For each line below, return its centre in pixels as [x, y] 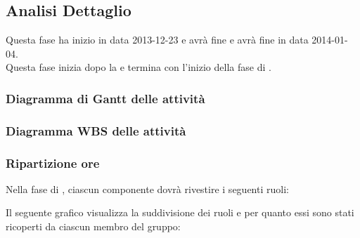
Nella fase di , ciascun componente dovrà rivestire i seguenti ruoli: [147, 189]
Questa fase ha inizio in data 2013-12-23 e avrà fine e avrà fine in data [157, 40]
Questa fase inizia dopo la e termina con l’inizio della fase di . [139, 67]
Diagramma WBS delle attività [96, 130]
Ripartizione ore [53, 163]
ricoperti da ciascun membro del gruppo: [93, 226]
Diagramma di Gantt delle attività [105, 98]
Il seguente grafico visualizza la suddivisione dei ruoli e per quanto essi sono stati [180, 212]
